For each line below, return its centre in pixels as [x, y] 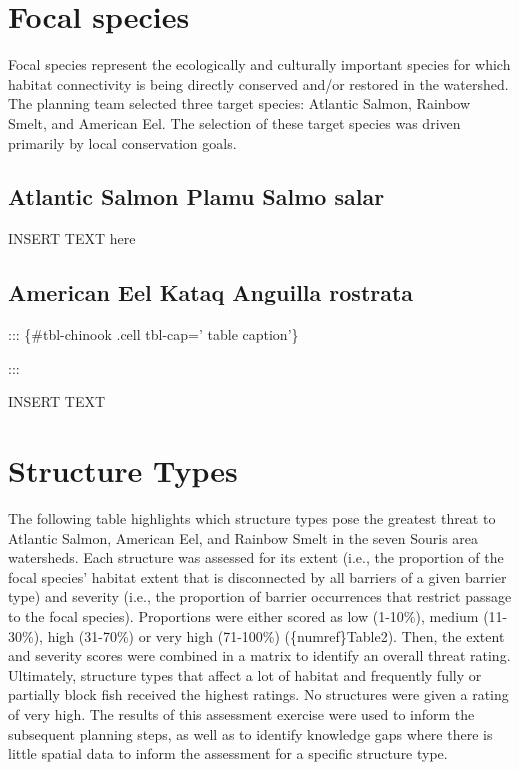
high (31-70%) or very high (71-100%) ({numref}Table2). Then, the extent [276, 635]
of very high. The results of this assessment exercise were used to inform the [241, 713]
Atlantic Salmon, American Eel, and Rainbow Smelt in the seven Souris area [243, 537]
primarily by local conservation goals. [122, 142]
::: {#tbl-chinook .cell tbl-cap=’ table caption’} [153, 334]
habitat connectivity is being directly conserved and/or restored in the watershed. [258, 83]
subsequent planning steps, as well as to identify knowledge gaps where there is [250, 733]
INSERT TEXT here [72, 238]
